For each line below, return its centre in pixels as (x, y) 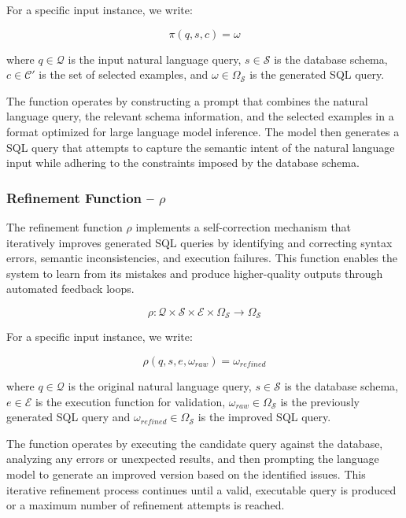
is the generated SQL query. (317, 74)
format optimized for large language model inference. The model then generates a (203, 131)
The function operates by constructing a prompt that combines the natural (187, 100)
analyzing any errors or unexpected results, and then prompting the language (193, 459)
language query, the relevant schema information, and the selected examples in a (200, 116)
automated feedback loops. (70, 289)
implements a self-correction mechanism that (244, 226)
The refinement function (65, 226)
